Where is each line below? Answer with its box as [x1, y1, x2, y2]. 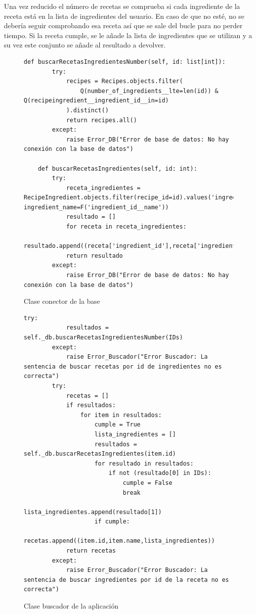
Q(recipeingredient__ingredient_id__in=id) [24, 97, 169, 104]
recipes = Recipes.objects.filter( [66, 78, 183, 85]
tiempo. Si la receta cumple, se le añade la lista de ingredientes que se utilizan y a [4, 30, 252, 40]
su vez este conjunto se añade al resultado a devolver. [4, 40, 166, 50]
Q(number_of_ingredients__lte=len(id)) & [80, 87, 218, 94]
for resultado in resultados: [94, 460, 194, 467]
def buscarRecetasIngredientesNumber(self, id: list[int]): [24, 58, 226, 65]
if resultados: [66, 402, 116, 409]
